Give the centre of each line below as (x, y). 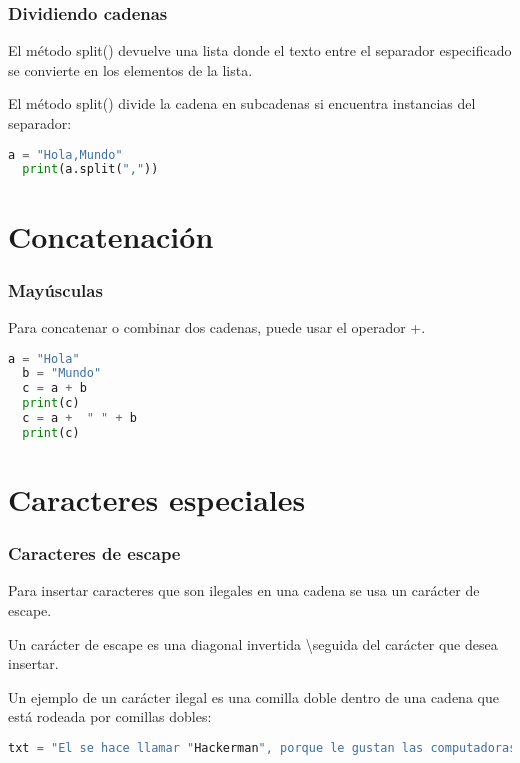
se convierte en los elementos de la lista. (130, 69)
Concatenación (111, 235)
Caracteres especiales (157, 498)
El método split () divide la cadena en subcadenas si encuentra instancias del (242, 103)
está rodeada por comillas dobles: (110, 716)
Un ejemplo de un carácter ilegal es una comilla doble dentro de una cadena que (253, 696)
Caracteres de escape (94, 553)
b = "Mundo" (62, 373)
